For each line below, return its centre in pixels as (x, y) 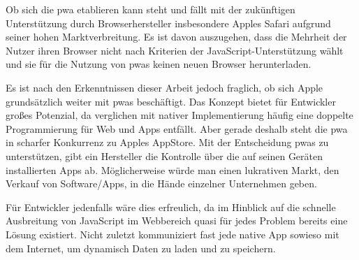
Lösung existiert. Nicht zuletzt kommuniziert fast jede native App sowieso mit (173, 234)
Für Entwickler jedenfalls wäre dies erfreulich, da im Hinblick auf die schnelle (171, 207)
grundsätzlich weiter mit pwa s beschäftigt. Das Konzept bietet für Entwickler (171, 101)
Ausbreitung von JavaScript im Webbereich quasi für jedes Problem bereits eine (177, 221)
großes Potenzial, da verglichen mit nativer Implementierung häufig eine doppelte (179, 115)
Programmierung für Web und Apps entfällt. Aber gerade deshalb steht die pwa (177, 128)
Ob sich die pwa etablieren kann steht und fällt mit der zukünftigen (151, 9)
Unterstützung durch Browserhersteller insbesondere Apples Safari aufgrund (168, 23)
